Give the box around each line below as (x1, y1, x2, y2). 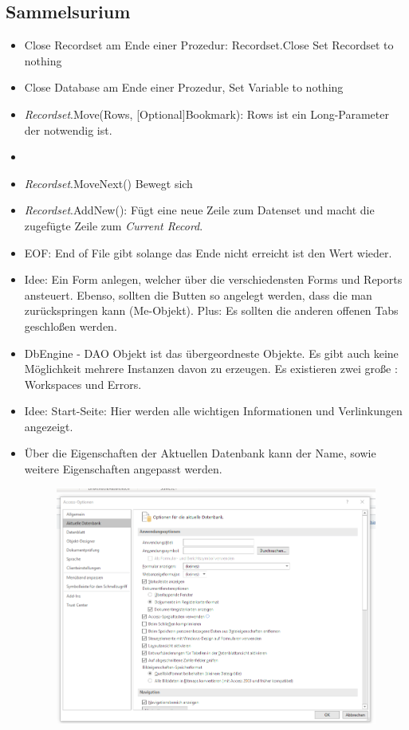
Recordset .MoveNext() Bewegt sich (24, 175, 193, 191)
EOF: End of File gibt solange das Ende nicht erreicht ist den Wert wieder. (24, 244, 392, 261)
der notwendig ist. (24, 121, 112, 138)
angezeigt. (24, 418, 73, 434)
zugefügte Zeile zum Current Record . (24, 217, 203, 234)
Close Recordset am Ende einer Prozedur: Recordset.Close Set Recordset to (24, 37, 394, 53)
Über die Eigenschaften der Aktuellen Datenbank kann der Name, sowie (24, 445, 376, 461)
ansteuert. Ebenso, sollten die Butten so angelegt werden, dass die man (24, 286, 372, 303)
